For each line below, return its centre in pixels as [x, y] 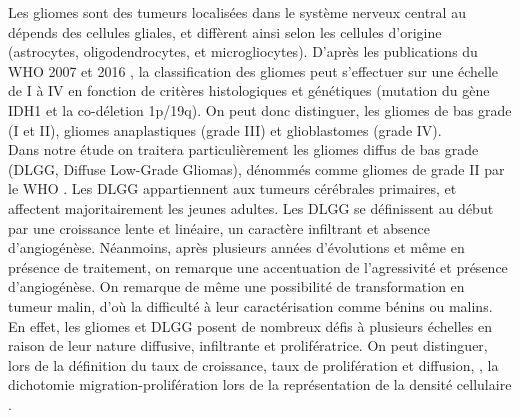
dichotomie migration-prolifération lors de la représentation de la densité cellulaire [260, 384]
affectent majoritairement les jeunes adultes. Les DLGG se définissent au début [251, 207]
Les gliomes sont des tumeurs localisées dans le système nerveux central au [237, 12]
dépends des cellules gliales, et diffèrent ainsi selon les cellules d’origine [225, 31]
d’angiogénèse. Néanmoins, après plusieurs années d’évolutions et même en [236, 247]
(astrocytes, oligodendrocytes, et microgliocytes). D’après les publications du [243, 51]
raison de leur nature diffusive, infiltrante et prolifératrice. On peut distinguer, [248, 345]
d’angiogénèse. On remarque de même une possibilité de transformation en [236, 286]
